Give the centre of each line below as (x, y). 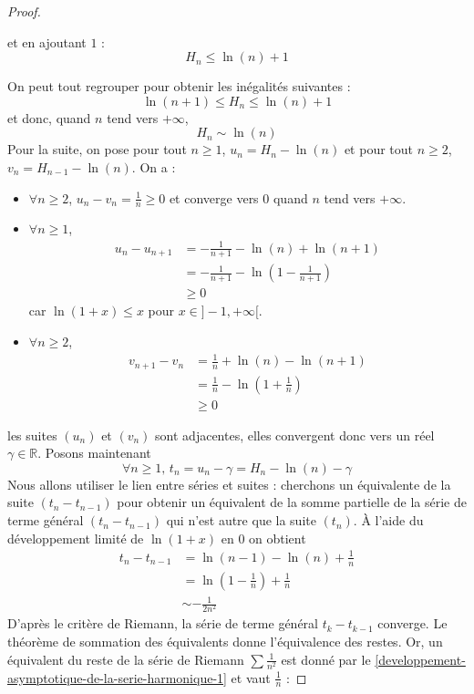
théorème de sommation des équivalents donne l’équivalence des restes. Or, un (225, 641)
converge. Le (412, 623)
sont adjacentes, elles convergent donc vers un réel (295, 435)
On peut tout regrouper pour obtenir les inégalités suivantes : (179, 86)
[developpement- (420, 659)
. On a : (154, 166)
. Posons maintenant (94, 453)
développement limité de (76, 538)
